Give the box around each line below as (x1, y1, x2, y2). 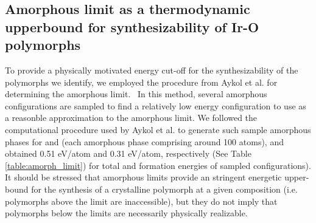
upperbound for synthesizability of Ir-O (5, 17, 259, 36)
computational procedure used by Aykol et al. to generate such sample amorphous (5, 123, 311, 136)
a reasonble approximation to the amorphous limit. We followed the (5, 111, 258, 124)
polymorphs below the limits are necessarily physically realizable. (5, 207, 248, 219)
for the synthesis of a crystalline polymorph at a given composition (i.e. (31, 182, 298, 195)
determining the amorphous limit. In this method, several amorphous (5, 87, 267, 100)
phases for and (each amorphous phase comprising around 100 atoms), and (5, 135, 284, 148)
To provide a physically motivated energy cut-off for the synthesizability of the (5, 63, 298, 76)
